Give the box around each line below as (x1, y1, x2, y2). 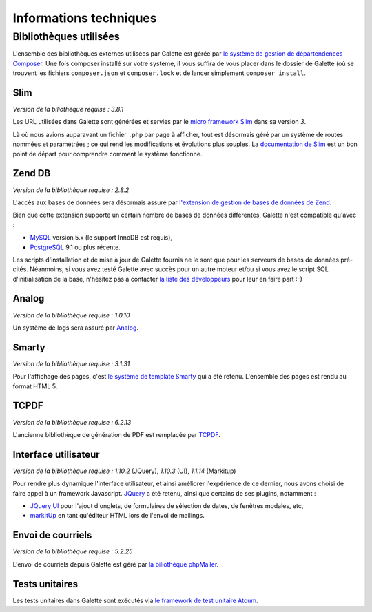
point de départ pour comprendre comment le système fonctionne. (12, 149, 203, 158)
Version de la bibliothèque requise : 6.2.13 (12, 418, 132, 426)
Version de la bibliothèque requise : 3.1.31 (12, 359, 130, 368)
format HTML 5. (12, 382, 58, 390)
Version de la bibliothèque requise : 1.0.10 (12, 310, 130, 319)
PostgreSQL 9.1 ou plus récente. (30, 243, 121, 251)
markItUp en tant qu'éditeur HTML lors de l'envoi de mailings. (30, 511, 205, 520)
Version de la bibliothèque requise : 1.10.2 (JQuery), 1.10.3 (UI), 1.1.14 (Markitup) (12, 467, 236, 475)
